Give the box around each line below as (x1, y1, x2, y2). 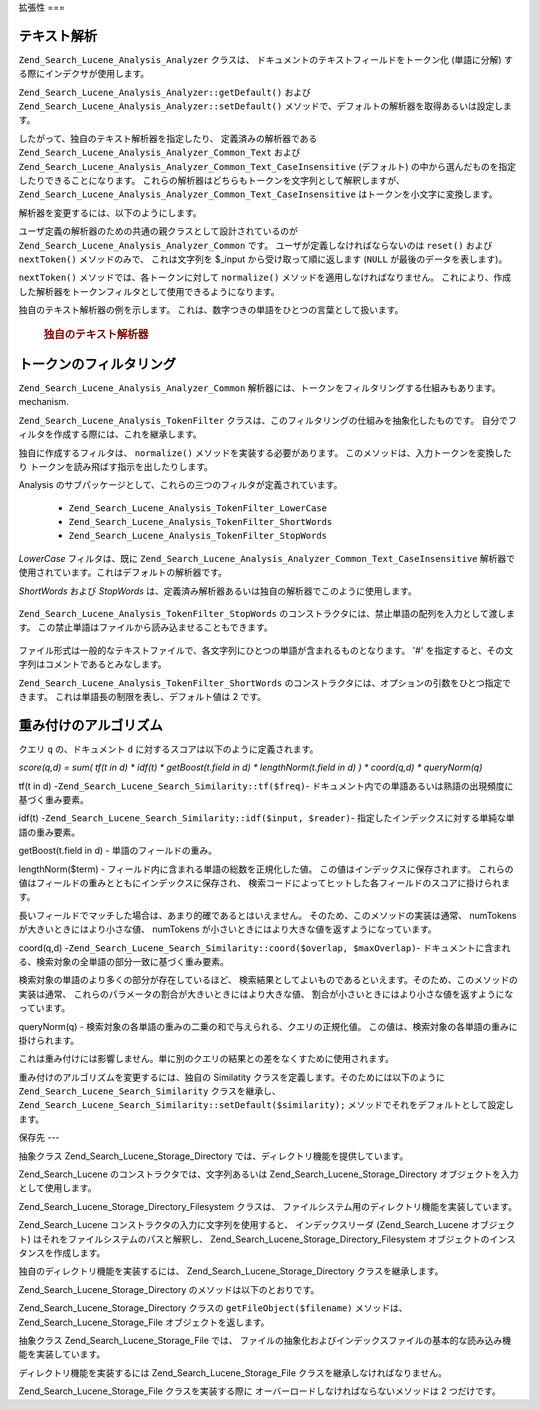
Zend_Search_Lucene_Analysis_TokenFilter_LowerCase (68, 502, 328, 514)
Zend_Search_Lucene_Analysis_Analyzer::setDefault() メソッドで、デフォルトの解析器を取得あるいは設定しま (18, 100, 512, 112)
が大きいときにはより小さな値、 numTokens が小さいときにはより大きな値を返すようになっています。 (18, 923, 437, 935)
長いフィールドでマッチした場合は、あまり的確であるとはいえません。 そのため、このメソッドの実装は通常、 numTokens (18, 909, 517, 921)
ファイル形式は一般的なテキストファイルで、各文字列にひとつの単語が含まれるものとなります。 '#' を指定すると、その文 (18, 644, 514, 656)
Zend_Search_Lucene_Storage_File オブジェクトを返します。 (18, 1316, 270, 1328)
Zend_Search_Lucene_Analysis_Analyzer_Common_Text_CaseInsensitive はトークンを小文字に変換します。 (18, 188, 498, 200)
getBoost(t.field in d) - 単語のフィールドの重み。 (18, 845, 217, 857)
